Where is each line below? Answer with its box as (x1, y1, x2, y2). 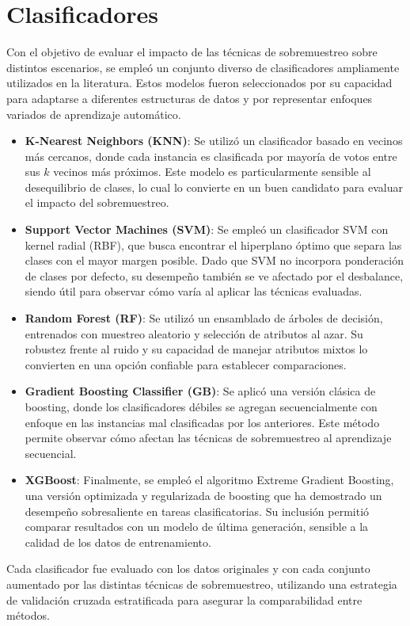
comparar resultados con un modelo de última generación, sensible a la (25, 518, 369, 535)
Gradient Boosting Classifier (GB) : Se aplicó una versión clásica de (25, 383, 376, 399)
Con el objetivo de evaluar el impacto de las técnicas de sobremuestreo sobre (6, 44, 378, 60)
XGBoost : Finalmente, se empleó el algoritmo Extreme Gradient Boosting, (25, 471, 394, 488)
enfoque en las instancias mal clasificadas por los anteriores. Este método (25, 414, 380, 430)
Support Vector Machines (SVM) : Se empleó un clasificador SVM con (25, 221, 389, 238)
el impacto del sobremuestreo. (25, 194, 169, 211)
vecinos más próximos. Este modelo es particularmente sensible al (53, 163, 371, 180)
